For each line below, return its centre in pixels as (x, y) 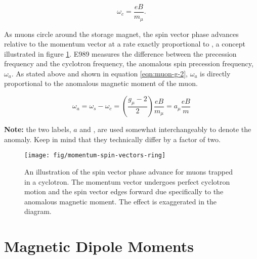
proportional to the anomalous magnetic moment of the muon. (101, 83)
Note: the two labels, (38, 129)
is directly (215, 73)
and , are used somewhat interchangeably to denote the (165, 129)
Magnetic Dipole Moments (99, 246)
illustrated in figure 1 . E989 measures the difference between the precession (120, 53)
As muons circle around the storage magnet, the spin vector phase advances (121, 34)
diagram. (38, 211)
